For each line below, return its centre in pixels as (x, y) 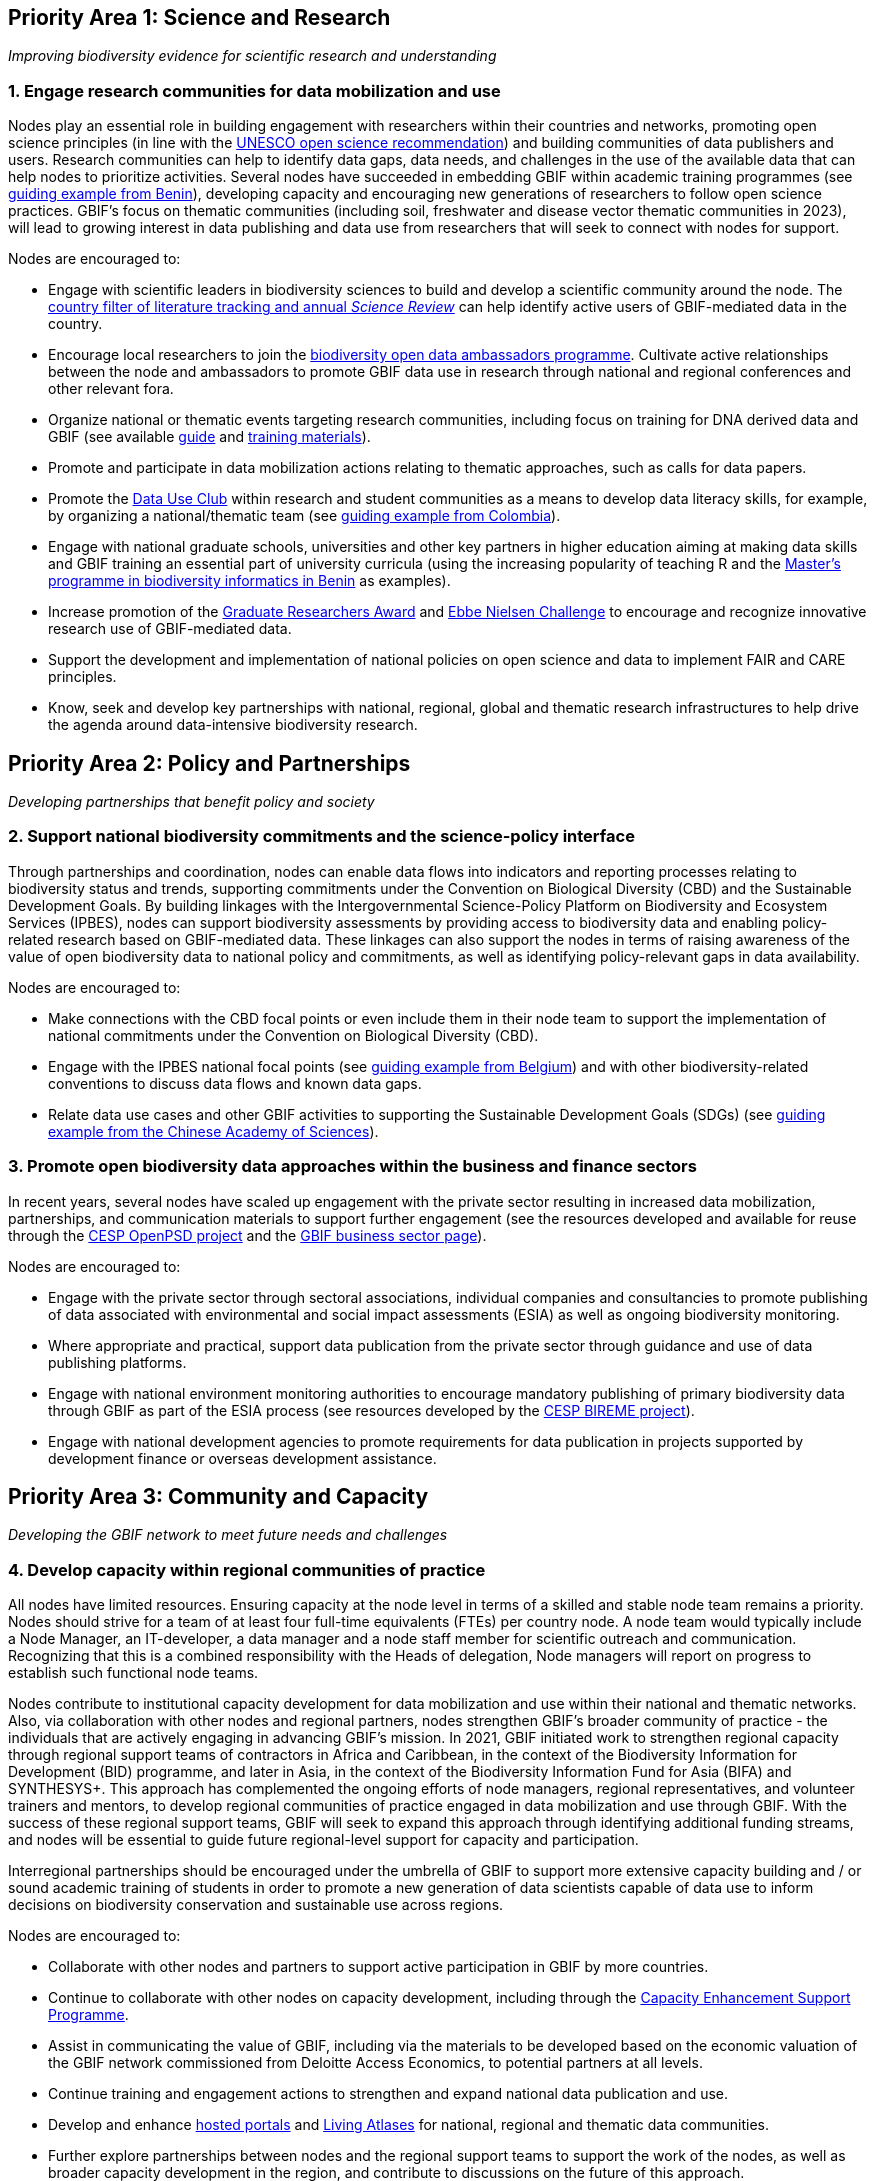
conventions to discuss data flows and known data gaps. (235, 1083)
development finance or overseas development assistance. (242, 1458)
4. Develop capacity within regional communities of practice (247, 1569)
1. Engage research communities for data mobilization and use (254, 90)
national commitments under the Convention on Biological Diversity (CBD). (293, 1035)
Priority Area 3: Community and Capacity (218, 1496)
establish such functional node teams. (133, 1673)
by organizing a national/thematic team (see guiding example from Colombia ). (304, 516)
